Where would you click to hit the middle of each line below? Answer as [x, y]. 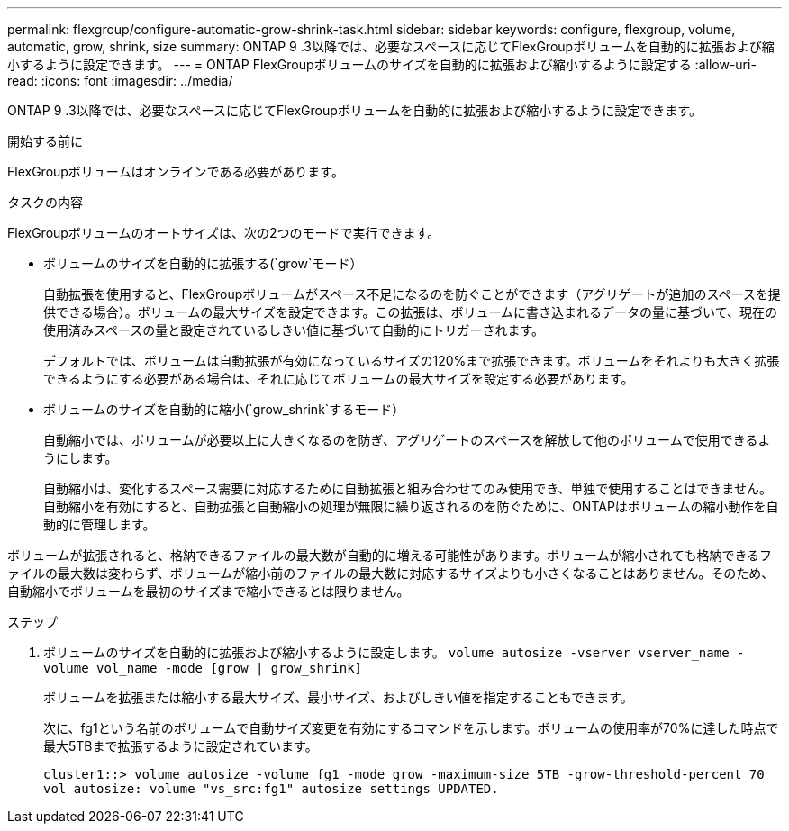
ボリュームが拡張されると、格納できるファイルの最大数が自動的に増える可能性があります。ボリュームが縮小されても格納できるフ [390, 555]
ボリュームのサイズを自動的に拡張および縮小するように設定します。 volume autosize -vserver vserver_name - [394, 652]
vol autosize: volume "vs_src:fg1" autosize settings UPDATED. [271, 789]
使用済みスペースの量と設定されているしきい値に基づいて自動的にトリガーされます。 [294, 330]
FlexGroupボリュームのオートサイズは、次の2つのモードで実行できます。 [224, 233]
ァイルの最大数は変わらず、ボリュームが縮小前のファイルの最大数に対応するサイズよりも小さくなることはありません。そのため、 [391, 573]
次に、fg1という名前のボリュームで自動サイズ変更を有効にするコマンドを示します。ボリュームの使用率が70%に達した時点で [411, 728]
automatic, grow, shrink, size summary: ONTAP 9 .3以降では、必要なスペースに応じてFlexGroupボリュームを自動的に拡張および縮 [391, 46]
